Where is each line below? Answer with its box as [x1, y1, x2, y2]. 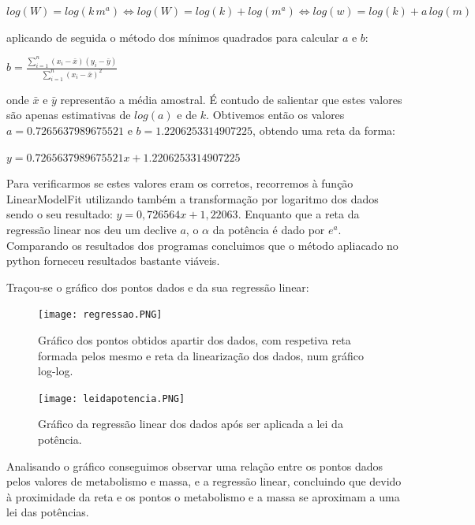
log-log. [38, 363, 73, 379]
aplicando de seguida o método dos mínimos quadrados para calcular [6, 28, 339, 45]
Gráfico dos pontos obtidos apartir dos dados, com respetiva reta [38, 331, 351, 348]
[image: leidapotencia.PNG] [38, 393, 185, 404]
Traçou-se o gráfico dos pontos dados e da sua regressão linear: [6, 278, 309, 295]
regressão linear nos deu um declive [6, 221, 177, 237]
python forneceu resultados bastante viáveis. [6, 252, 220, 269]
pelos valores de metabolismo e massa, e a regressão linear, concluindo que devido [6, 473, 402, 490]
